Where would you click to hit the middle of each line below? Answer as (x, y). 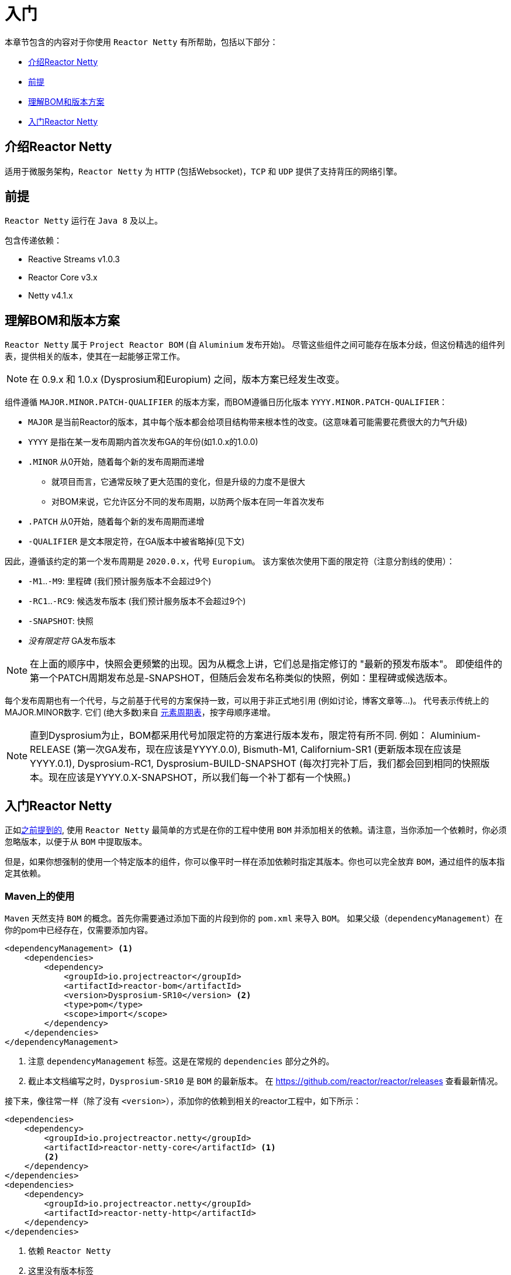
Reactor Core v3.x (63, 277)
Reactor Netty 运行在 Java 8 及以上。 (84, 221)
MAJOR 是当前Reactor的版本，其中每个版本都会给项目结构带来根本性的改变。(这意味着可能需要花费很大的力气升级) (248, 422)
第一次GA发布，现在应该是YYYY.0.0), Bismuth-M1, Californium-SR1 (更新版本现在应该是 (269, 750)
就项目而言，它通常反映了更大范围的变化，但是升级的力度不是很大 (178, 482)
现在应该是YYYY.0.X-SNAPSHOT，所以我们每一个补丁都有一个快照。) (200, 778)
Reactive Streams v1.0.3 (74, 259)
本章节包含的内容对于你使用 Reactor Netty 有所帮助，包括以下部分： (141, 42)
